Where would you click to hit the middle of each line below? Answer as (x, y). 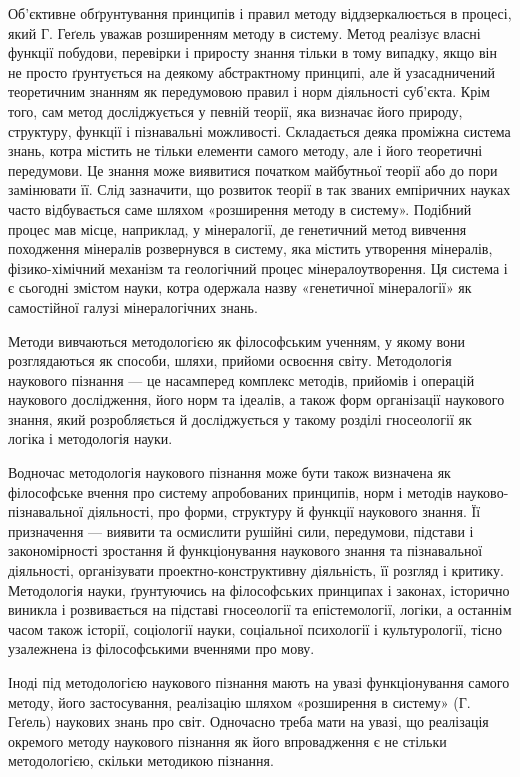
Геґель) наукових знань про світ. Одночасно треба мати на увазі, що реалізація (248, 721)
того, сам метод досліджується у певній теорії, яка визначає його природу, (235, 110)
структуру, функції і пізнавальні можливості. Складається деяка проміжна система (259, 130)
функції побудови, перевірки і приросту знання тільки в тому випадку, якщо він (252, 52)
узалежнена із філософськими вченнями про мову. (161, 648)
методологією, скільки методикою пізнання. (141, 760)
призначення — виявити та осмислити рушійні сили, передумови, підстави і (241, 530)
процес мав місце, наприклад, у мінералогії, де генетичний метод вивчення (237, 228)
